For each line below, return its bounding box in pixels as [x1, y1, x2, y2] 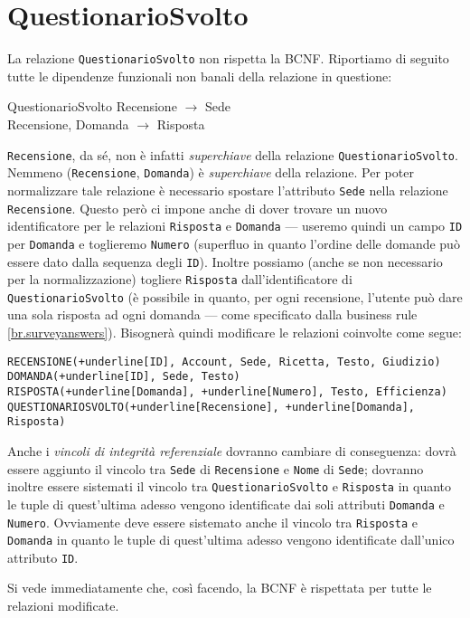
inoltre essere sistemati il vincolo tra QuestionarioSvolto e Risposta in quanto [7, 477, 452, 496]
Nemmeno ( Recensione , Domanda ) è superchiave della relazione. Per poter [7, 163, 414, 182]
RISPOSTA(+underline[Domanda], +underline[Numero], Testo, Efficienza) [7, 385, 447, 398]
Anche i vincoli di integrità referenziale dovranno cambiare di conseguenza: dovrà [7, 441, 456, 460]
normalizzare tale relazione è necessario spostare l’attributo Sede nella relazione [7, 180, 448, 199]
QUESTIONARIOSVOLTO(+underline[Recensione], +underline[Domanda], [7, 400, 416, 414]
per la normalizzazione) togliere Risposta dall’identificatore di [7, 270, 352, 289]
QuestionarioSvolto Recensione [7, 97, 177, 116]
